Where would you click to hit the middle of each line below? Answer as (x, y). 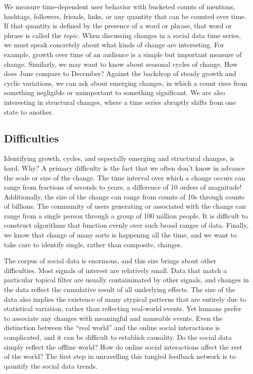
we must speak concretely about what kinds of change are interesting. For (114, 45)
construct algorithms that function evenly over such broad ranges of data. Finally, (126, 225)
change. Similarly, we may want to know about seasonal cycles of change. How (121, 64)
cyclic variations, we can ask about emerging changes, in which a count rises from (126, 83)
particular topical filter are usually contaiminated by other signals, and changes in (126, 280)
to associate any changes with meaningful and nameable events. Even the (113, 318)
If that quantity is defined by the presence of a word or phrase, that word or (118, 26)
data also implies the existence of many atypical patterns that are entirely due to (125, 299)
